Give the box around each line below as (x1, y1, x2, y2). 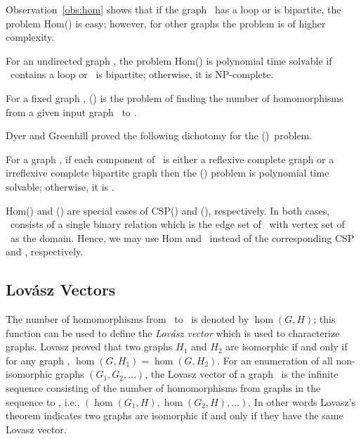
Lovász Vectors (6, 279, 116, 300)
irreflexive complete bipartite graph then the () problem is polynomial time (6, 165, 329, 180)
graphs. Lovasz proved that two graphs (6, 339, 173, 354)
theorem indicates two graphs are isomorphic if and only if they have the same (6, 408, 343, 423)
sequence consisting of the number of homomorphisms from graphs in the (6, 381, 321, 395)
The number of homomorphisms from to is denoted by (6, 312, 249, 326)
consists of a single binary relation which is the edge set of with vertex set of (10, 217, 345, 231)
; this (313, 312, 336, 326)
